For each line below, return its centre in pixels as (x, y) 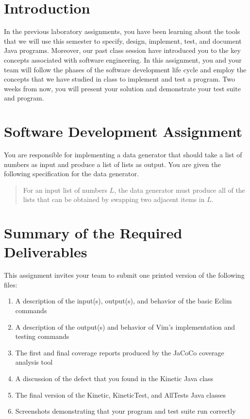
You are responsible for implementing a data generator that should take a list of (123, 154)
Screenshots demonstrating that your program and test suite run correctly (125, 411)
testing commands (42, 336)
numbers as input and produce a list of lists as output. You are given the (112, 164)
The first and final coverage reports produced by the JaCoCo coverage (120, 352)
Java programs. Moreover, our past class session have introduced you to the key (122, 50)
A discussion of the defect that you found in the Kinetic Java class (114, 378)
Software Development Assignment (123, 131)
